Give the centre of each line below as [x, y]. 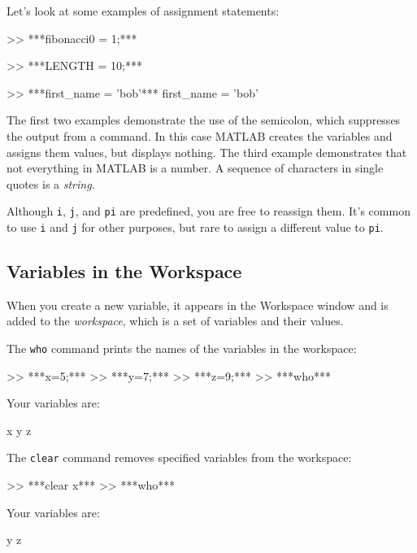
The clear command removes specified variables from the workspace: [179, 457]
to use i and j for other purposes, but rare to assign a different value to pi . [195, 227]
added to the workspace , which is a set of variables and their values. [175, 321]
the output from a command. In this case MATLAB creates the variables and [200, 135]
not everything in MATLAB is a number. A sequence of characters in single [195, 168]
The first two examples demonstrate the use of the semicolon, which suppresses [204, 120]
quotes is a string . [51, 183]
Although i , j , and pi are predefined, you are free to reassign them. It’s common [208, 211]
